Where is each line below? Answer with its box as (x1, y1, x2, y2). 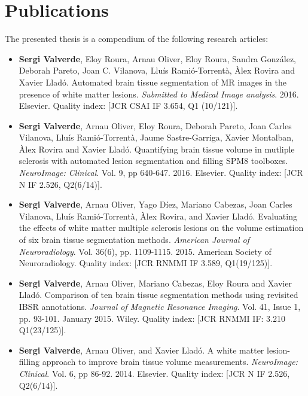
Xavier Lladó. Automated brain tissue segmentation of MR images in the (19, 75, 286, 88)
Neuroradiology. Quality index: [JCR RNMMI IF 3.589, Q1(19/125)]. (19, 257, 273, 269)
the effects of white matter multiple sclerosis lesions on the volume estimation (19, 221, 304, 234)
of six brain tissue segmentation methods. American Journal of (19, 233, 249, 246)
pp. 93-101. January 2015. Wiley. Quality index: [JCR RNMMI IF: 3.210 (19, 312, 285, 324)
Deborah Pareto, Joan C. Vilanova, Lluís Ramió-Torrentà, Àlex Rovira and (19, 64, 295, 77)
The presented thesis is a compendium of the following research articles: (5, 32, 269, 45)
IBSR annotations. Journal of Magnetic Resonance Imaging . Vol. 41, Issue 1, (19, 300, 301, 312)
